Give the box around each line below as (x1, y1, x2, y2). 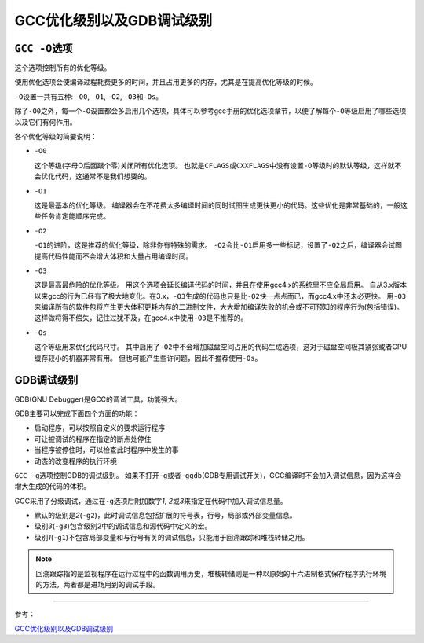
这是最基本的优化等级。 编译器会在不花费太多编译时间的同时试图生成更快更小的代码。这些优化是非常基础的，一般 (34, 200, 400, 210)
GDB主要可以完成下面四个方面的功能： (14, 409, 140, 418)
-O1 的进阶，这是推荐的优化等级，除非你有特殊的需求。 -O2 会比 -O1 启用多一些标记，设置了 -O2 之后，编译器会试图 (34, 241, 403, 250)
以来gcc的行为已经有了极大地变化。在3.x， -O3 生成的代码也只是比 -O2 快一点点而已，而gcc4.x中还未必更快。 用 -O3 (34, 291, 407, 300)
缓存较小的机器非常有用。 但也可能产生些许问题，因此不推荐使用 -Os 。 (34, 353, 262, 362)
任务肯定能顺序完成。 (40, 211, 110, 221)
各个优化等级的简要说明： (14, 132, 97, 141)
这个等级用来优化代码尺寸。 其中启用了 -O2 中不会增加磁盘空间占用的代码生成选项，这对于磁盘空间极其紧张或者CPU (34, 342, 408, 351)
